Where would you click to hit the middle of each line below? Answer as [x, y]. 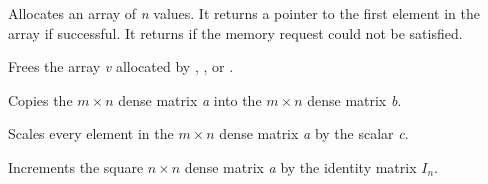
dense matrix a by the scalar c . [314, 133]
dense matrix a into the [190, 99]
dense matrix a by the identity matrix [300, 166]
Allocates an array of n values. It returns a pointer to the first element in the [244, 13]
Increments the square [76, 166]
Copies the [40, 99]
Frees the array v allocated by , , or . [121, 66]
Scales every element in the [91, 133]
